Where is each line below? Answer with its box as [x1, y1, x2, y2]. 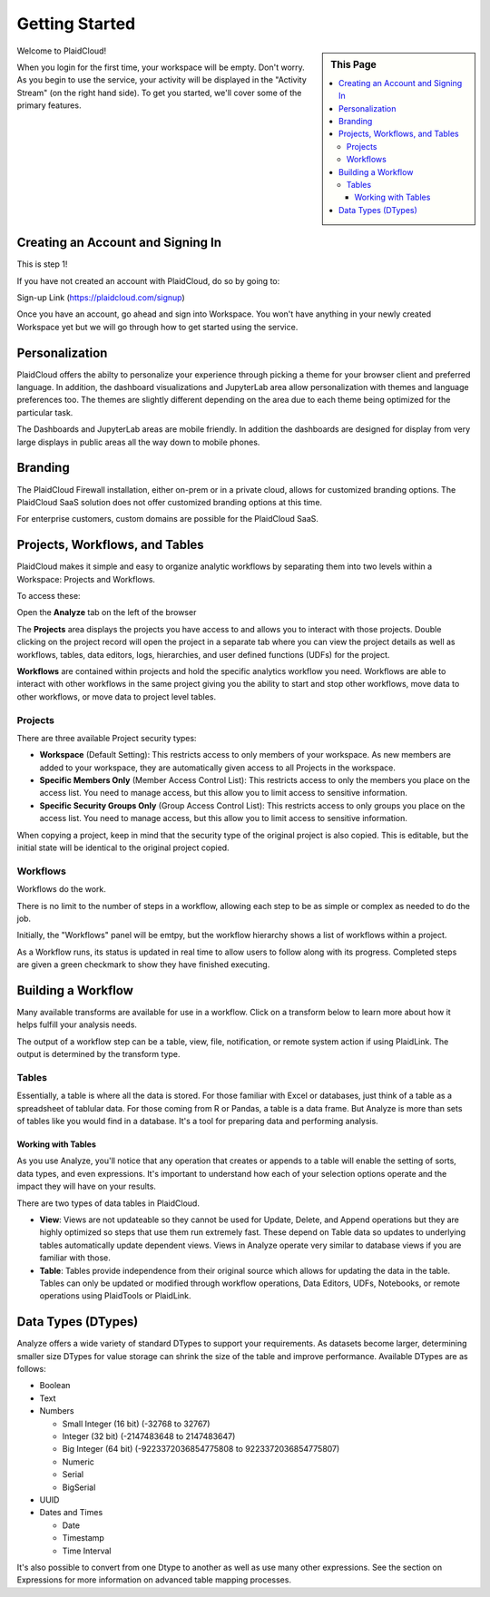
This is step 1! [16, 259, 68, 269]
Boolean [39, 1380, 71, 1391]
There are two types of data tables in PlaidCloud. [16, 1198, 200, 1209]
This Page [330, 58, 377, 71]
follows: [16, 1364, 46, 1375]
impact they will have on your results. [16, 1181, 156, 1192]
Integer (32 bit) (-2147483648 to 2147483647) [62, 1431, 236, 1442]
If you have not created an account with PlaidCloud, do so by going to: [16, 275, 280, 286]
